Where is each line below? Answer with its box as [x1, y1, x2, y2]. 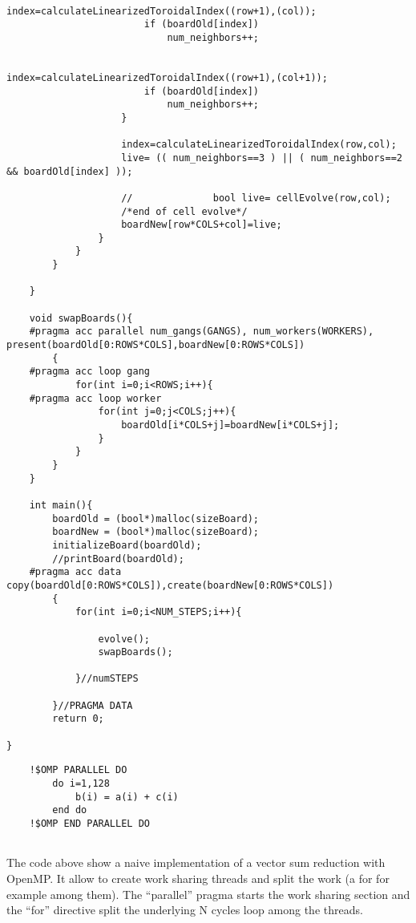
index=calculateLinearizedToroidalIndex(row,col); [121, 139, 397, 151]
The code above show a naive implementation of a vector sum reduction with [6, 854, 386, 871]
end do [52, 804, 87, 816]
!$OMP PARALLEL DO [29, 764, 127, 776]
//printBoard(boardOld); [52, 553, 184, 565]
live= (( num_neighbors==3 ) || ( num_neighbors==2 [121, 152, 402, 164]
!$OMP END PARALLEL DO [29, 818, 150, 830]
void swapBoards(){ [29, 312, 133, 324]
